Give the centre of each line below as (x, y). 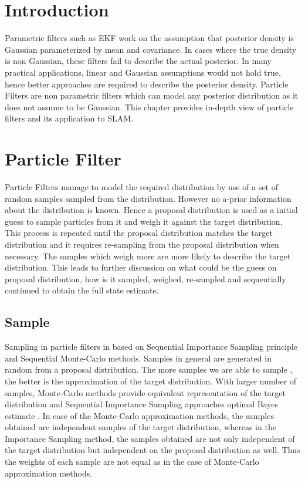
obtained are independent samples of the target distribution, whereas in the (140, 427)
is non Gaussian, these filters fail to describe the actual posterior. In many (138, 61)
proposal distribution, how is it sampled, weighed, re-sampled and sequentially (145, 278)
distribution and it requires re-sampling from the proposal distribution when (142, 244)
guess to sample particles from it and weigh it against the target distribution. (144, 221)
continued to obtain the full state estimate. (82, 290)
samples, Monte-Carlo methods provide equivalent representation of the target (145, 392)
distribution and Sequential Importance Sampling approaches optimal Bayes (142, 404)
